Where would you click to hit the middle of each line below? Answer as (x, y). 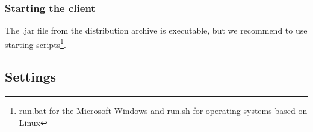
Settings (30, 76)
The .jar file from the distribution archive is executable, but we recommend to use (156, 30)
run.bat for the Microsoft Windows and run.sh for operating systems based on (163, 111)
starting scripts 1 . (36, 43)
